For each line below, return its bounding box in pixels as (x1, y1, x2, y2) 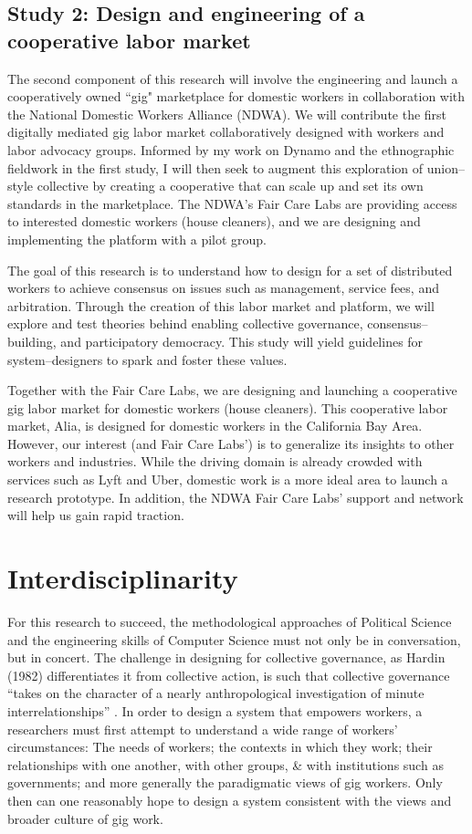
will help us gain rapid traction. (7, 506, 184, 525)
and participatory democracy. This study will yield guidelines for (60, 331, 424, 350)
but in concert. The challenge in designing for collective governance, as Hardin (7, 648, 446, 667)
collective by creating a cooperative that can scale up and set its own (37, 176, 424, 195)
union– (426, 158, 465, 177)
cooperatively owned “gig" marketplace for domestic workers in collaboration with (7, 87, 466, 106)
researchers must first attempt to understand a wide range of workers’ (7, 719, 398, 738)
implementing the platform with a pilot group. (7, 229, 267, 248)
